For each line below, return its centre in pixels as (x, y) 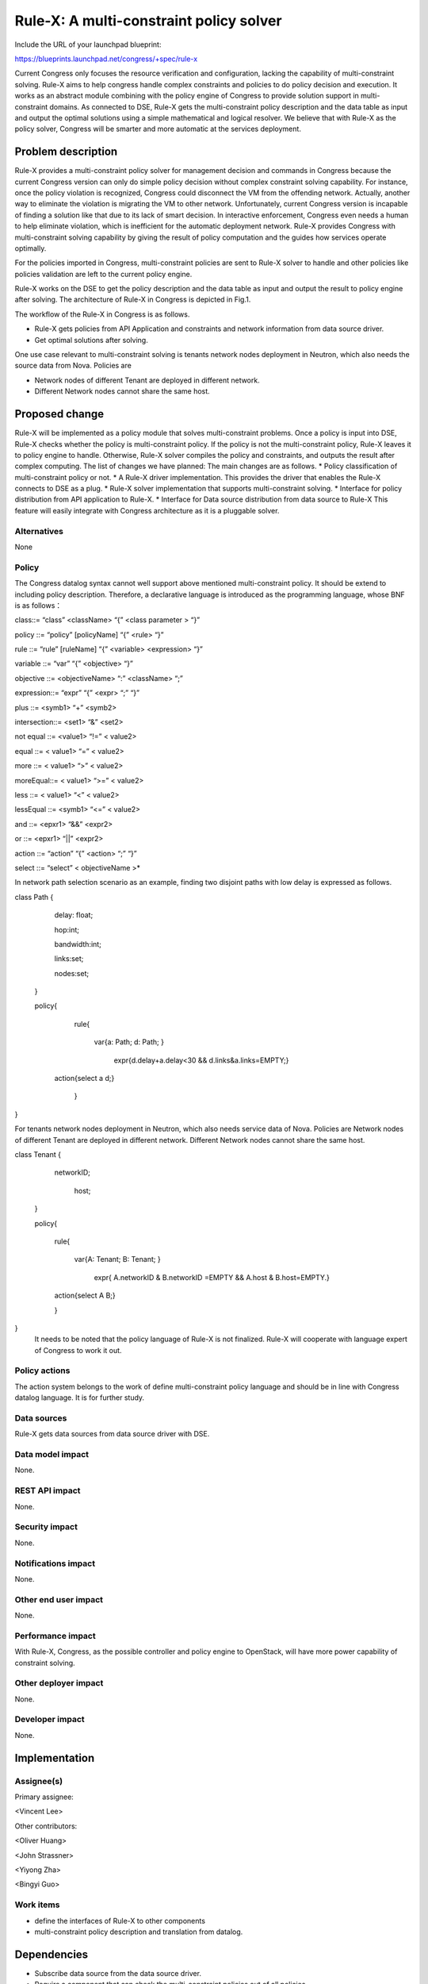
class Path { (34, 897)
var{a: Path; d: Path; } (129, 1042)
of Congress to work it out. (78, 1350)
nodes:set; (72, 973)
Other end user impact (59, 1599)
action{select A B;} (85, 1296)
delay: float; (74, 915)
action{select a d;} (84, 1079)
